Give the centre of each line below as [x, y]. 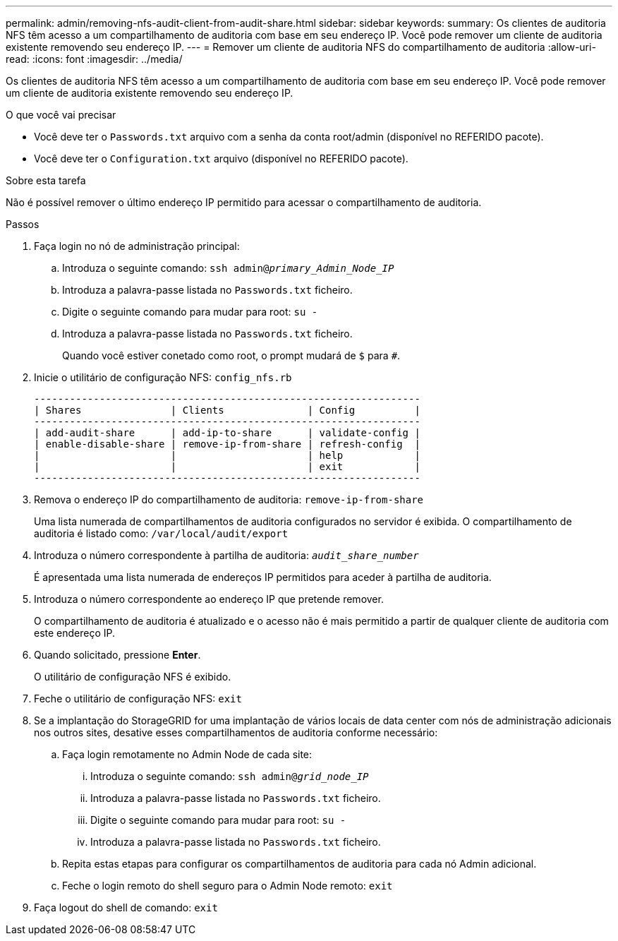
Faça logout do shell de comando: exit [126, 907]
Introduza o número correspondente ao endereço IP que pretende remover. [209, 599]
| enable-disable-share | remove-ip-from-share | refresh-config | [227, 444]
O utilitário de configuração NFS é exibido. [133, 677]
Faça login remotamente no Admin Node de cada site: [187, 754]
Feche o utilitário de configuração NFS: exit [138, 699]
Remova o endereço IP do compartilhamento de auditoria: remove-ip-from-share [229, 499]
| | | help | [227, 455]
